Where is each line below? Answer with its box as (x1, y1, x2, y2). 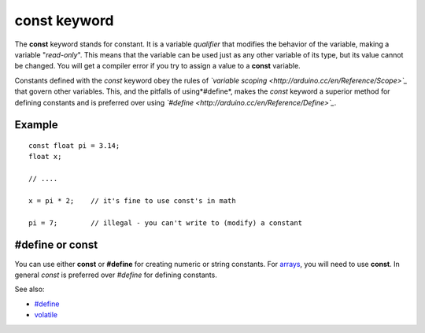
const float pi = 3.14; (28, 141, 120, 150)
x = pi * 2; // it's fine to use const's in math (28, 196, 236, 205)
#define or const (14, 239, 98, 252)
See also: (14, 284, 45, 294)
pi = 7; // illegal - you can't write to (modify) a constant (28, 218, 303, 228)
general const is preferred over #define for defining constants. (14, 270, 218, 279)
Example (14, 118, 58, 131)
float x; (28, 152, 62, 161)
